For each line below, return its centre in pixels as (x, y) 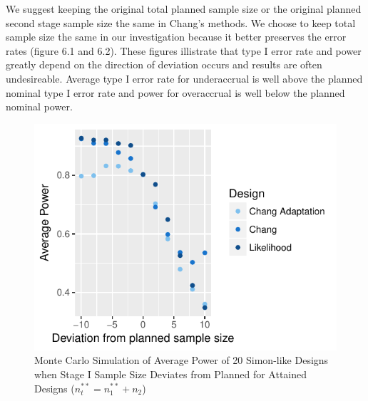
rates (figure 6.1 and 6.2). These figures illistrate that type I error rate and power (184, 50)
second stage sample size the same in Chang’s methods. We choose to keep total (181, 22)
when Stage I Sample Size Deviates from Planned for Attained (171, 374)
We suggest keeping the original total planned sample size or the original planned (184, 9)
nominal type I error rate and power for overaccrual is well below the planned (175, 92)
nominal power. (39, 106)
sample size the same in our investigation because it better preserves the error (176, 37)
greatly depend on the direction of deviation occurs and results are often (164, 64)
